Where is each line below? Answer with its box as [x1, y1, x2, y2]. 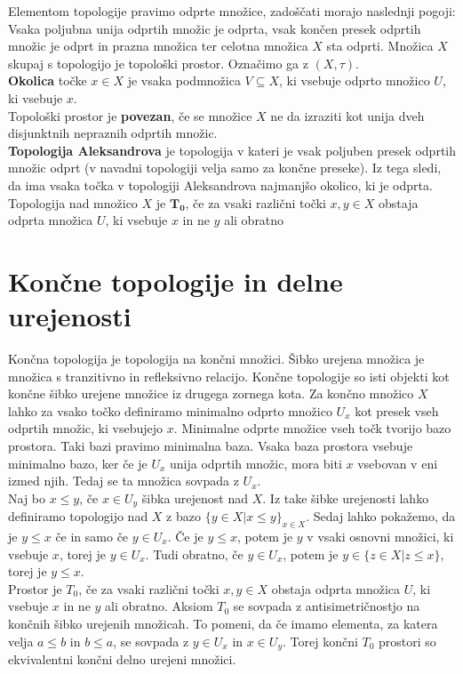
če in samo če [55, 527, 129, 546]
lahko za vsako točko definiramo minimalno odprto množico [8, 401, 332, 420]
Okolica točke [8, 71, 87, 90]
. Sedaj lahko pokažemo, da [306, 507, 456, 526]
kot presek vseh [355, 401, 439, 420]
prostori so [379, 631, 436, 650]
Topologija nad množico [8, 193, 138, 212]
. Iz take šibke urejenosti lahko [262, 488, 429, 507]
